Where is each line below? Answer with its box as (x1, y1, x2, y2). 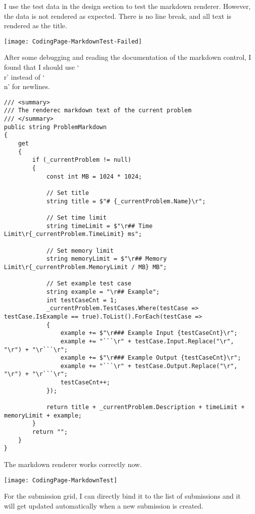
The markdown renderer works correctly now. (4, 459, 142, 469)
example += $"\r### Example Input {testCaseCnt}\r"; (60, 329, 238, 337)
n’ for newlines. (4, 81, 50, 92)
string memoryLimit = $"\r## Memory (46, 255, 167, 263)
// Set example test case (46, 280, 131, 287)
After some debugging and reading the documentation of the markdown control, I (4, 52, 251, 62)
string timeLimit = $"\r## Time (46, 222, 153, 230)
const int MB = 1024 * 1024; (46, 173, 142, 180)
